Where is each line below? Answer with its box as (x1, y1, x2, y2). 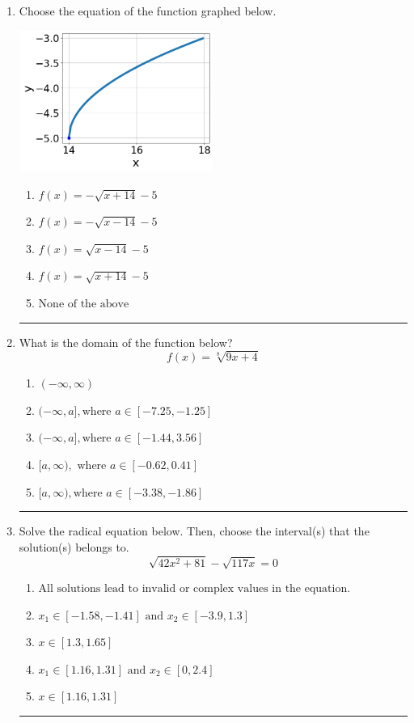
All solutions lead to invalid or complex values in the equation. (38, 583, 351, 595)
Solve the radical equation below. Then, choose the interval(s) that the (19, 522, 370, 539)
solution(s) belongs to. (19, 538, 129, 555)
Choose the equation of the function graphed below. (19, 2, 277, 19)
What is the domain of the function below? (19, 333, 233, 350)
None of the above (38, 298, 129, 310)
